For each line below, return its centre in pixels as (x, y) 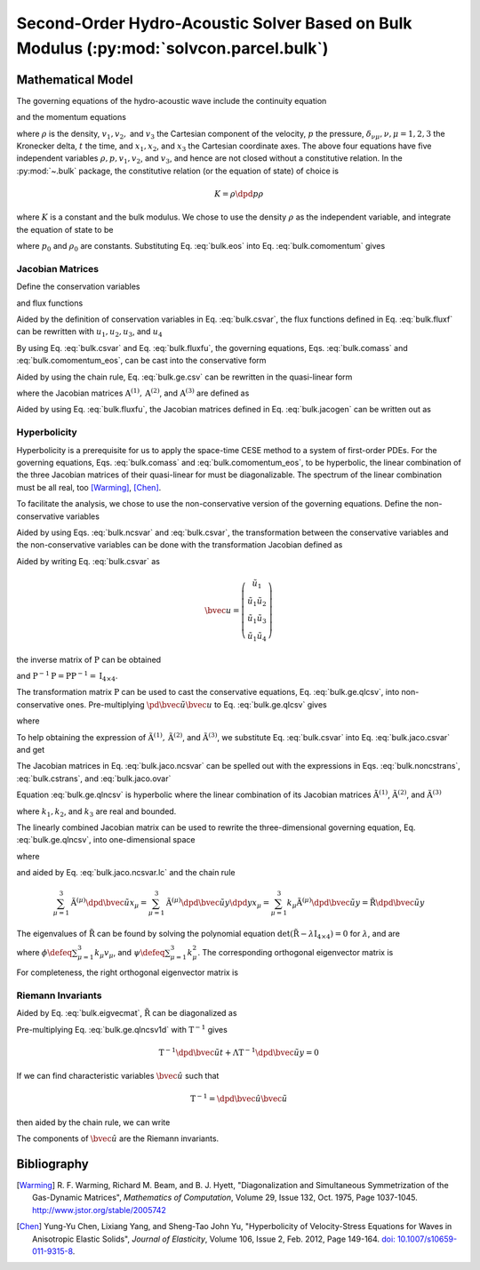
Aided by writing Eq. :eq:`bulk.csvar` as (88, 561)
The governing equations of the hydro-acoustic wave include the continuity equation (172, 100)
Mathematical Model (75, 80)
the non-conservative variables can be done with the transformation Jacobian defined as (180, 545)
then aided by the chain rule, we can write (93, 1122)
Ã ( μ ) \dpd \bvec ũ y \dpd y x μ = (218, 903)
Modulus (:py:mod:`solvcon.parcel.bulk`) (172, 48)
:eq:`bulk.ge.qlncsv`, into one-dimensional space (106, 840)
